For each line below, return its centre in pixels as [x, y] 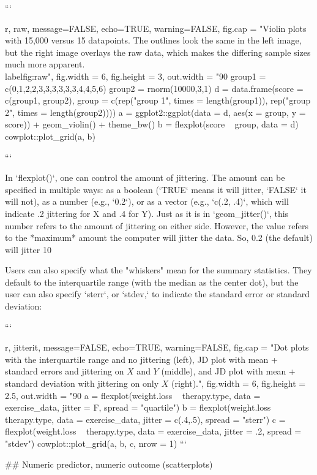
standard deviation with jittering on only [82, 383]
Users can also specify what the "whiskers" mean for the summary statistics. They [158, 270]
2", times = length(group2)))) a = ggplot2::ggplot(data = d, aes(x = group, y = [155, 112]
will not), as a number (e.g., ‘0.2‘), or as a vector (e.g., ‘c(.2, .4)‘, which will [147, 201]
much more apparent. [45, 64]
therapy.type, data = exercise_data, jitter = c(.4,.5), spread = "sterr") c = [145, 419]
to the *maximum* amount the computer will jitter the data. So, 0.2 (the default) [159, 237]
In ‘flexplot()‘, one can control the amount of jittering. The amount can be [145, 177]
